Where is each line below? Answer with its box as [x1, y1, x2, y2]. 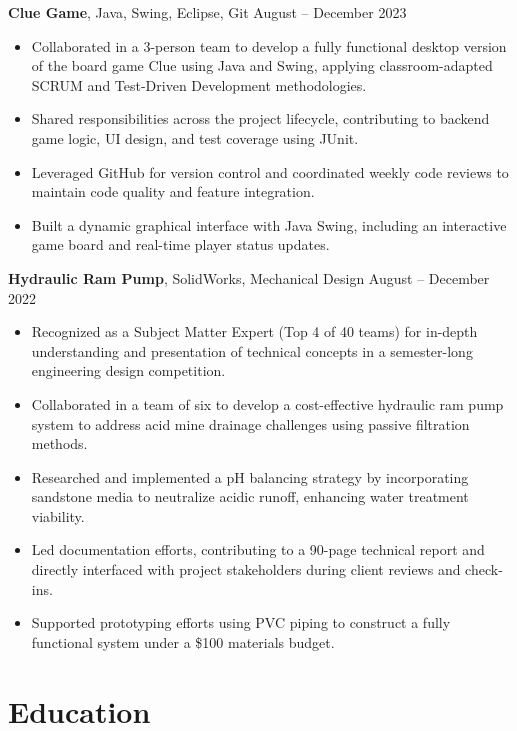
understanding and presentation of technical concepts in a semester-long [31, 340, 473, 361]
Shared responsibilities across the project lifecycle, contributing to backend [31, 108, 490, 129]
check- [465, 559, 503, 580]
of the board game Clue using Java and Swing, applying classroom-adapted [31, 55, 493, 76]
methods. [31, 433, 88, 454]
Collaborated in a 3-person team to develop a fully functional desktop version [31, 35, 507, 56]
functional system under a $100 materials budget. [31, 631, 335, 652]
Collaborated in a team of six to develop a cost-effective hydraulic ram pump [31, 393, 504, 414]
